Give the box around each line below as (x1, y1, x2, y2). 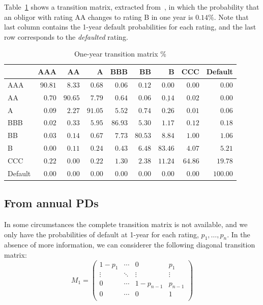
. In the (227, 229, 250, 239)
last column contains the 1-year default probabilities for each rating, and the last (4, 21, 256, 32)
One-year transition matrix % (74, 48, 166, 59)
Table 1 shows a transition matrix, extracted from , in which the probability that (4, 2, 259, 12)
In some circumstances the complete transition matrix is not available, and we (4, 219, 248, 230)
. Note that (214, 11, 249, 22)
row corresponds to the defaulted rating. (4, 31, 128, 42)
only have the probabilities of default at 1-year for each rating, (4, 229, 199, 239)
